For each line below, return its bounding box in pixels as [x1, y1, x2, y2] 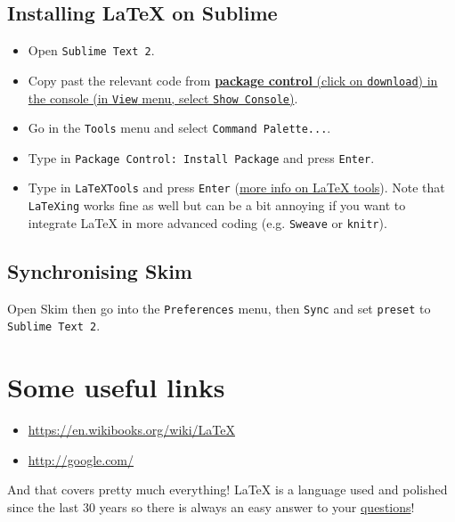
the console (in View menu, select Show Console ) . [28, 88, 298, 107]
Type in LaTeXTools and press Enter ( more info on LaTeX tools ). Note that [28, 178, 445, 197]
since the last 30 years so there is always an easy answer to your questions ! [7, 497, 415, 516]
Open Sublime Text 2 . [28, 41, 155, 60]
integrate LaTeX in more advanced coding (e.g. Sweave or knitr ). [28, 213, 387, 232]
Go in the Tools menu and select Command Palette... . [28, 118, 331, 137]
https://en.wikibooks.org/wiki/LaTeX [28, 420, 235, 439]
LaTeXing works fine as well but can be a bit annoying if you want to [28, 196, 406, 215]
